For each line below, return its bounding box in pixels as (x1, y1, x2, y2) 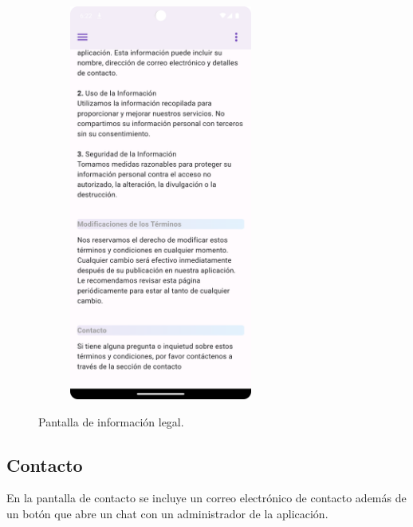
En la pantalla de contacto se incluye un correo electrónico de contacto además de (6, 489, 407, 506)
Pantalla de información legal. (38, 413, 184, 430)
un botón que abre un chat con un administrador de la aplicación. (6, 505, 328, 521)
